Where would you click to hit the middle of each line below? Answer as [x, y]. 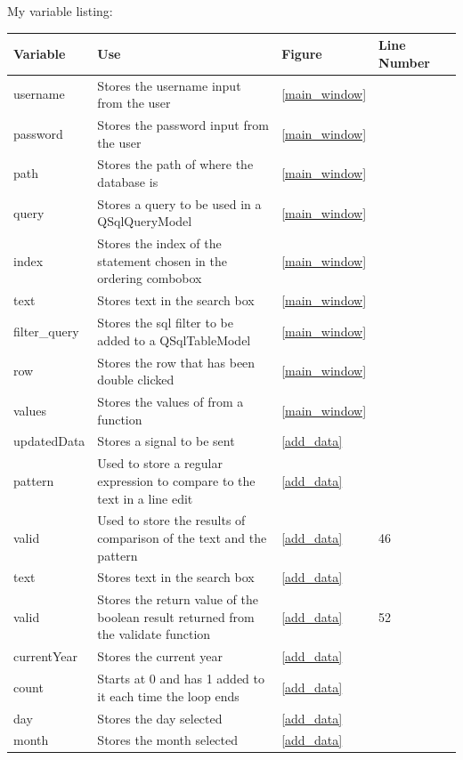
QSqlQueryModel [145, 221]
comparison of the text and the [182, 537]
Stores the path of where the [175, 164]
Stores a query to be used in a [179, 203]
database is [128, 182]
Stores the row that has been [176, 362]
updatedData [49, 441]
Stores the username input [169, 85]
